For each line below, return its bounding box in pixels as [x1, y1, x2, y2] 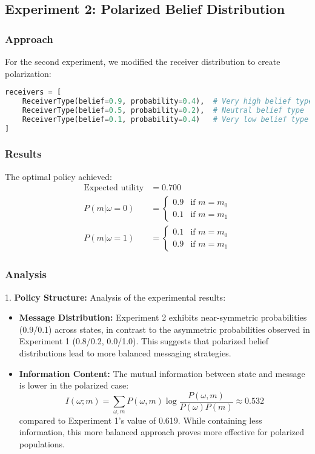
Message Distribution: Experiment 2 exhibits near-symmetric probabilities [19, 311, 307, 324]
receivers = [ [5, 88, 62, 97]
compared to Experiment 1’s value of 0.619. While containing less [19, 413, 262, 426]
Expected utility [84, 184, 144, 193]
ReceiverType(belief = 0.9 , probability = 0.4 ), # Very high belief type [22, 97, 313, 106]
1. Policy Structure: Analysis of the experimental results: [5, 290, 226, 303]
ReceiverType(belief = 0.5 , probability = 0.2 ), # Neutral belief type [22, 105, 305, 115]
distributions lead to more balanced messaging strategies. [19, 347, 231, 359]
